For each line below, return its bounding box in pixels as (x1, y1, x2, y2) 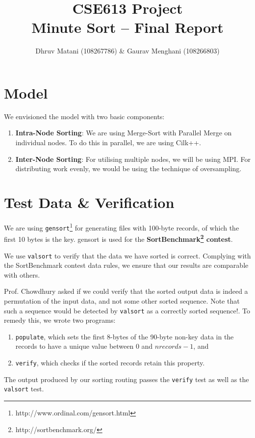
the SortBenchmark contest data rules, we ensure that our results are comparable (4, 260, 249, 270)
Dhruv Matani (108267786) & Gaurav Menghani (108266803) (35, 46, 220, 56)
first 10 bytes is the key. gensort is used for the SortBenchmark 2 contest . (4, 232, 233, 244)
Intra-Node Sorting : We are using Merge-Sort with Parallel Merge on (15, 128, 232, 138)
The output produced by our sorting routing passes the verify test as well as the (4, 374, 249, 384)
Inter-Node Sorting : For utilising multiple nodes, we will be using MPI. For (15, 154, 251, 164)
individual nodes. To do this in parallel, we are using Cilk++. (15, 137, 201, 148)
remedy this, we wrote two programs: (4, 315, 116, 325)
